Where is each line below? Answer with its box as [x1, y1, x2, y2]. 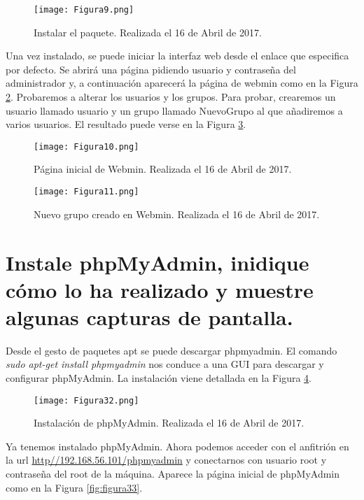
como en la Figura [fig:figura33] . [6, 480, 143, 494]
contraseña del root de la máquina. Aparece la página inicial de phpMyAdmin [6, 466, 340, 481]
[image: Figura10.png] [34, 141, 139, 152]
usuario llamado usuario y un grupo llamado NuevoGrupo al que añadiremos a [6, 103, 343, 117]
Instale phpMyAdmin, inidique [6, 248, 309, 276]
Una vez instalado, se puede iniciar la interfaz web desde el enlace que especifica [6, 48, 349, 63]
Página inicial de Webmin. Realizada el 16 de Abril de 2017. [34, 162, 292, 176]
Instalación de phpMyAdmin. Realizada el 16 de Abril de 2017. [34, 415, 304, 430]
